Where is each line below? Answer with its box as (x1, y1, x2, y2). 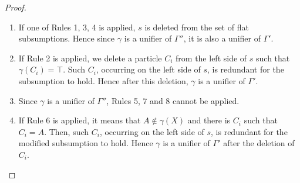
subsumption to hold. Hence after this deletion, (18, 74, 188, 87)
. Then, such (44, 125, 89, 137)
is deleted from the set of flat (144, 20, 249, 33)
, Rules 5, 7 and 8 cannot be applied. (106, 94, 240, 106)
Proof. (5, 1, 26, 13)
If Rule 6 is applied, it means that (18, 114, 141, 126)
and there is (187, 114, 231, 126)
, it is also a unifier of (183, 32, 261, 44)
